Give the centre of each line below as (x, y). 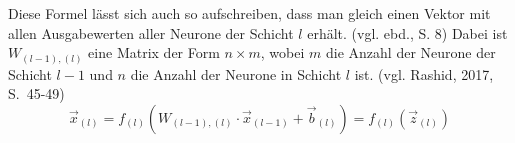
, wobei (282, 52)
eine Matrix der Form (154, 52)
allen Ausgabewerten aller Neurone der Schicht (151, 32)
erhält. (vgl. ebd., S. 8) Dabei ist (407, 32)
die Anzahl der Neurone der (410, 52)
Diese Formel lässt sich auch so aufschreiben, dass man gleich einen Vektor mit (249, 13)
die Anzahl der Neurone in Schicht (236, 73)
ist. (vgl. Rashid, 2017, (424, 73)
